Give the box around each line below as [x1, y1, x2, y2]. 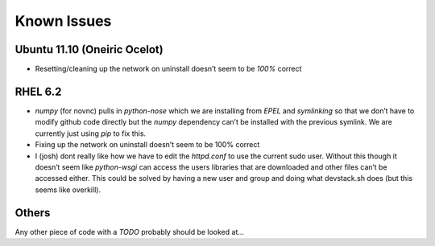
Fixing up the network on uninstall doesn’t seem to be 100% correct [35, 140, 260, 150]
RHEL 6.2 [14, 84, 62, 98]
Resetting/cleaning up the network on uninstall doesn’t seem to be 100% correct [35, 64, 302, 74]
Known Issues [14, 12, 112, 30]
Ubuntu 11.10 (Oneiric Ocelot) [14, 43, 164, 56]
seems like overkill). [35, 185, 101, 195]
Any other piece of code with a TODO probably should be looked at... [14, 227, 245, 236]
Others [14, 206, 51, 219]
